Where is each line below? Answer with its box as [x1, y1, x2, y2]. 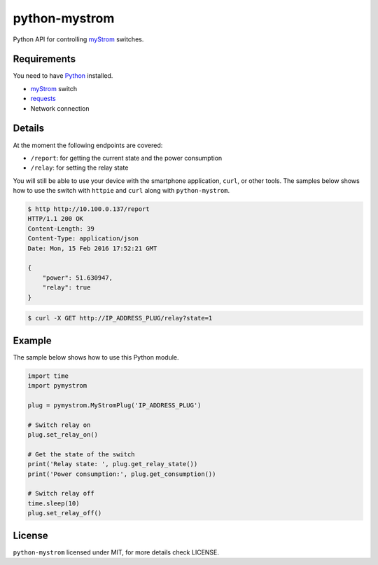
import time [27, 372, 69, 380]
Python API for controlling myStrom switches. [13, 35, 144, 43]
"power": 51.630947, [42, 273, 113, 282]
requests [30, 95, 56, 103]
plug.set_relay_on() [27, 431, 98, 438]
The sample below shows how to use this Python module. [13, 353, 179, 361]
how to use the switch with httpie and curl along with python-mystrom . [13, 186, 230, 195]
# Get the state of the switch [27, 450, 136, 458]
